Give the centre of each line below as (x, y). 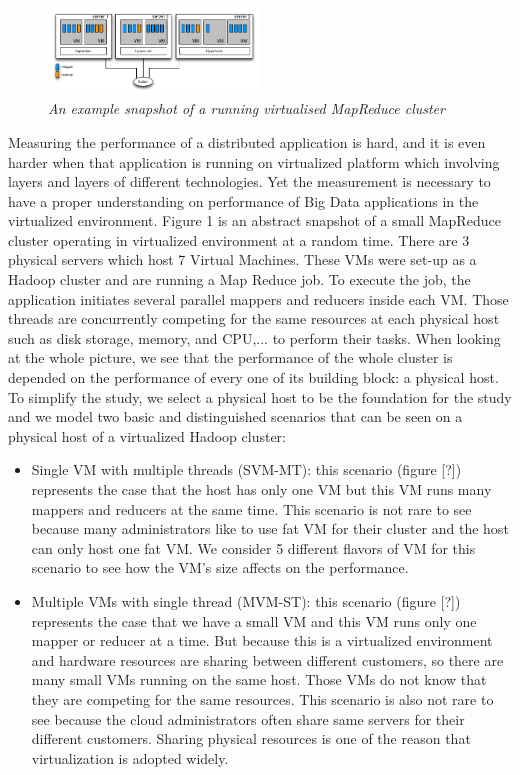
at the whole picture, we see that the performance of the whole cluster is (230, 357)
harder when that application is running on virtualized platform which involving (254, 161)
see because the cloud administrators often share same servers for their (248, 718)
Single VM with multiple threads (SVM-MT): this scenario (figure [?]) (246, 469)
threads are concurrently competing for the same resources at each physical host (254, 318)
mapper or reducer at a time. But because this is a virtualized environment (262, 640)
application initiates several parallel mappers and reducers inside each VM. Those (258, 298)
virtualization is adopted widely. (130, 757)
